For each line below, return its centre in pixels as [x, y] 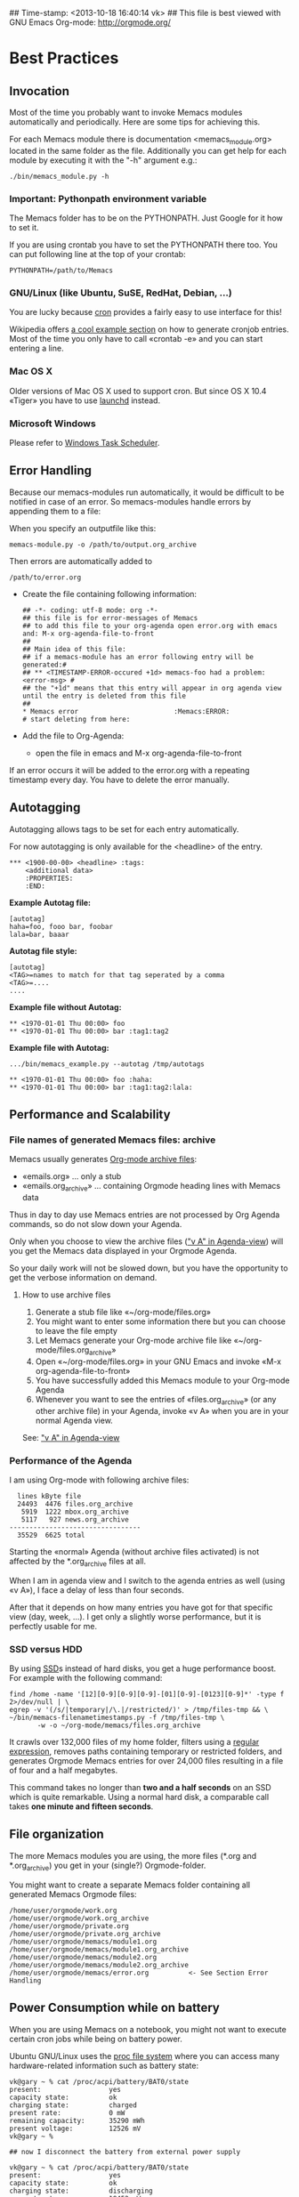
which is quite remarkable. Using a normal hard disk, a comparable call [139, 1797]
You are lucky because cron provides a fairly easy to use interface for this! [145, 312]
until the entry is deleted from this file [104, 696]
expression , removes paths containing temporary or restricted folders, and [146, 1751]
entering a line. [36, 348]
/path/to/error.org [45, 578]
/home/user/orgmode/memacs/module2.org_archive [99, 1965]
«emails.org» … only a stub [72, 1176]
